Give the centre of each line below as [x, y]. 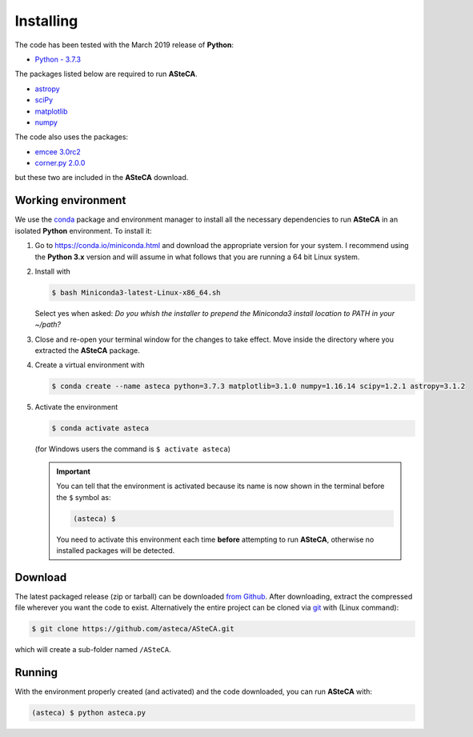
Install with [53, 271]
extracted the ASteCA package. [87, 350]
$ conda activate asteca [100, 429]
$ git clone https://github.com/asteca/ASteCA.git [133, 629]
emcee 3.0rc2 [58, 151]
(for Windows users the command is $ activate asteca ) [133, 449]
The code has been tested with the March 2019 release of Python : [124, 45]
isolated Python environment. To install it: [83, 230]
